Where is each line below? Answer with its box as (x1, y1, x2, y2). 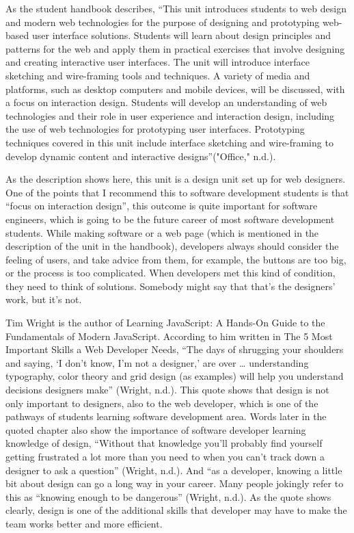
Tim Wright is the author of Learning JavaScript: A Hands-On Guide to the (5, 315, 325, 330)
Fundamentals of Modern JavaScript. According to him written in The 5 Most (5, 328, 333, 343)
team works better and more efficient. (5, 516, 163, 530)
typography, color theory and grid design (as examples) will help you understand (5, 369, 344, 383)
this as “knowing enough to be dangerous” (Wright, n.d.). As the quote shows (5, 489, 331, 504)
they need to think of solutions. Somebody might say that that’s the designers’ (5, 278, 336, 293)
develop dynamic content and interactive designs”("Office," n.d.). (5, 148, 276, 163)
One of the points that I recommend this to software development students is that (5, 185, 349, 199)
